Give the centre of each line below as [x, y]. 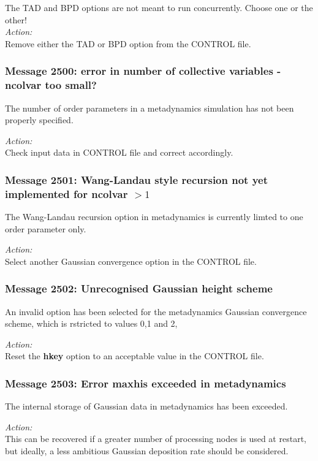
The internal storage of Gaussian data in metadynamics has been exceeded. [146, 406]
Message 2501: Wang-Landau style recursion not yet [137, 179]
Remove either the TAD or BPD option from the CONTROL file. [128, 43]
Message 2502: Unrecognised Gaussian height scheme [139, 288]
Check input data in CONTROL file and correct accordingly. [119, 152]
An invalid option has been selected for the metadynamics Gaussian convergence [156, 311]
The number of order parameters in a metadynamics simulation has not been [150, 108]
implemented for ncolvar [66, 193]
